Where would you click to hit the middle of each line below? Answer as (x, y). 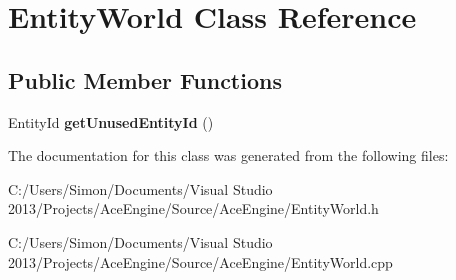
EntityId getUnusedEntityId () (111, 121)
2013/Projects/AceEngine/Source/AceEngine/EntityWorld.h (193, 208)
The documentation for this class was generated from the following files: (228, 155)
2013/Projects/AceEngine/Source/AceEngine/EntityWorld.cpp (200, 261)
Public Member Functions (145, 79)
